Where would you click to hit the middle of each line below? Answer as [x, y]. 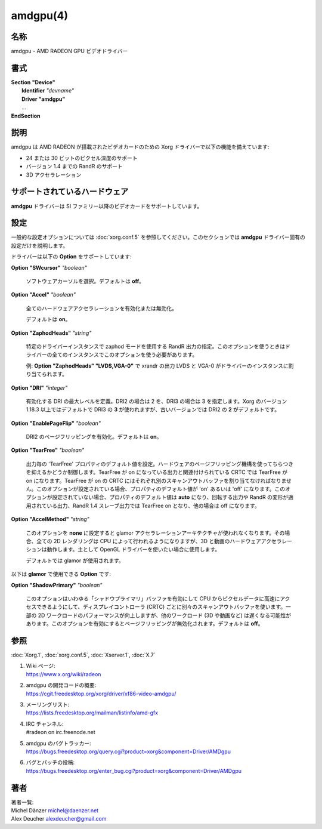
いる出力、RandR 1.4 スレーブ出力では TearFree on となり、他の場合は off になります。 [154, 506]
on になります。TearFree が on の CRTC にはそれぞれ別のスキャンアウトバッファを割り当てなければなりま [156, 480]
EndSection [26, 116]
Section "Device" [33, 82]
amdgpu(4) [40, 16]
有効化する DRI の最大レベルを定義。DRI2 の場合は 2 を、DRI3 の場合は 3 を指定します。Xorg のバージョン [157, 401]
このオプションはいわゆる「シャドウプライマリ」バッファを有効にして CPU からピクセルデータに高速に [153, 598]
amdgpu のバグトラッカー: [59, 743]
